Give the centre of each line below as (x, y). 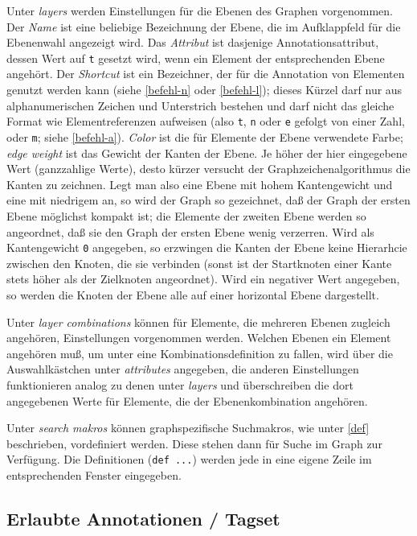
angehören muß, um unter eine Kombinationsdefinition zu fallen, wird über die (200, 353)
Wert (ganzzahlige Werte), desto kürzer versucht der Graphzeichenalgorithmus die (208, 169)
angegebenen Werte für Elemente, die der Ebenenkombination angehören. (187, 400)
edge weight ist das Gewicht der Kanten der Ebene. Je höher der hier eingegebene (207, 153)
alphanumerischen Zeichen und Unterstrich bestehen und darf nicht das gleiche (200, 105)
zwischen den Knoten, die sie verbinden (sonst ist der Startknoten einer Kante (199, 263)
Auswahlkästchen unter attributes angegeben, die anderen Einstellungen (183, 369)
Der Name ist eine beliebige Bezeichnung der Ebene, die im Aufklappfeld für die (204, 26)
